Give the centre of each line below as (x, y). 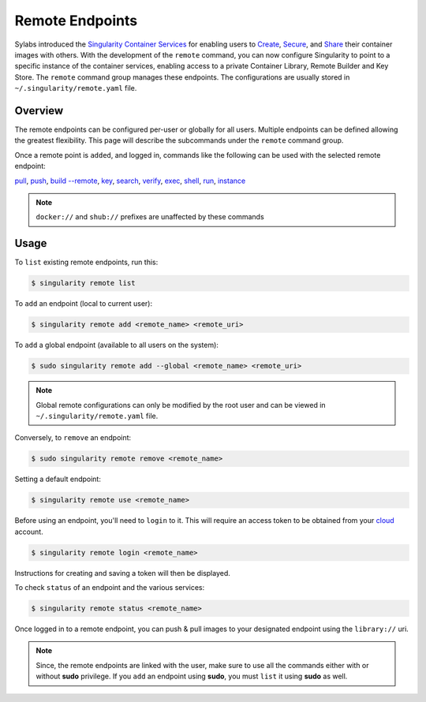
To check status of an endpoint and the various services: (110, 588)
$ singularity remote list (83, 283)
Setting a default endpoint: (58, 479)
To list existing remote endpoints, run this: (86, 262)
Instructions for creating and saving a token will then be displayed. (122, 573)
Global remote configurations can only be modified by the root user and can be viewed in (181, 405)
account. (29, 532)
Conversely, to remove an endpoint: (73, 438)
